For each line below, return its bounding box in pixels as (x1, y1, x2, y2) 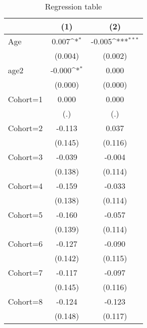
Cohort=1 (8, 93, 43, 105)
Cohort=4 (8, 180, 43, 191)
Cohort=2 (8, 122, 43, 134)
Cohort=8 (8, 296, 43, 307)
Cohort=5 (8, 209, 43, 220)
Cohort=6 (8, 238, 43, 249)
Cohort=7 (8, 267, 43, 278)
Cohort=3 (8, 151, 43, 163)
